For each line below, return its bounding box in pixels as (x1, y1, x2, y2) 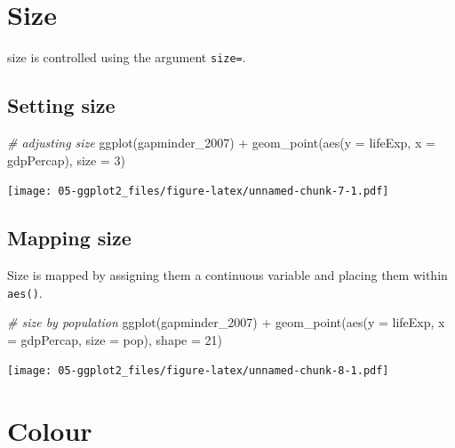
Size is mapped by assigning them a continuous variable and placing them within (7, 266, 448, 284)
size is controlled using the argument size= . (7, 48, 246, 67)
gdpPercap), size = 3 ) (7, 150, 125, 169)
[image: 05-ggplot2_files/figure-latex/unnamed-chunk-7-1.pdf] (7, 185, 389, 198)
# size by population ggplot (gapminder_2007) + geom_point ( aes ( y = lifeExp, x (7, 313, 445, 332)
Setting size (7, 92, 116, 119)
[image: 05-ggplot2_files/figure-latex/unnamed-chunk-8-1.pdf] (7, 364, 389, 378)
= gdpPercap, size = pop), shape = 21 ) (7, 330, 222, 348)
